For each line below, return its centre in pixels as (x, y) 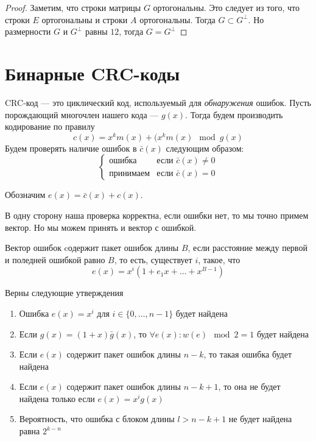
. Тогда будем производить (234, 114)
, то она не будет (249, 386)
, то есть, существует (153, 259)
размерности (28, 31)
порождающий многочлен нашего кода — (82, 114)
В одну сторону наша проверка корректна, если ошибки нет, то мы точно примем (157, 215)
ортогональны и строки (85, 19)
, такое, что (219, 259)
